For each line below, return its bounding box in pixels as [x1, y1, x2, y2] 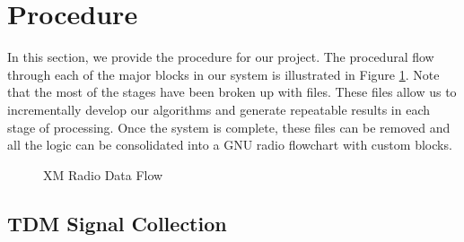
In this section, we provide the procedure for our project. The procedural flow [7, 48, 434, 66]
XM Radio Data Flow [43, 165, 163, 184]
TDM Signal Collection [7, 209, 227, 237]
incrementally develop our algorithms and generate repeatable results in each [7, 99, 431, 118]
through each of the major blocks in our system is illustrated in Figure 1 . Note [7, 65, 440, 83]
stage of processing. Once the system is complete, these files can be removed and [7, 117, 451, 136]
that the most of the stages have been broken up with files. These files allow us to [7, 82, 457, 101]
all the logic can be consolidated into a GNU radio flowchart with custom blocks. [7, 135, 452, 154]
